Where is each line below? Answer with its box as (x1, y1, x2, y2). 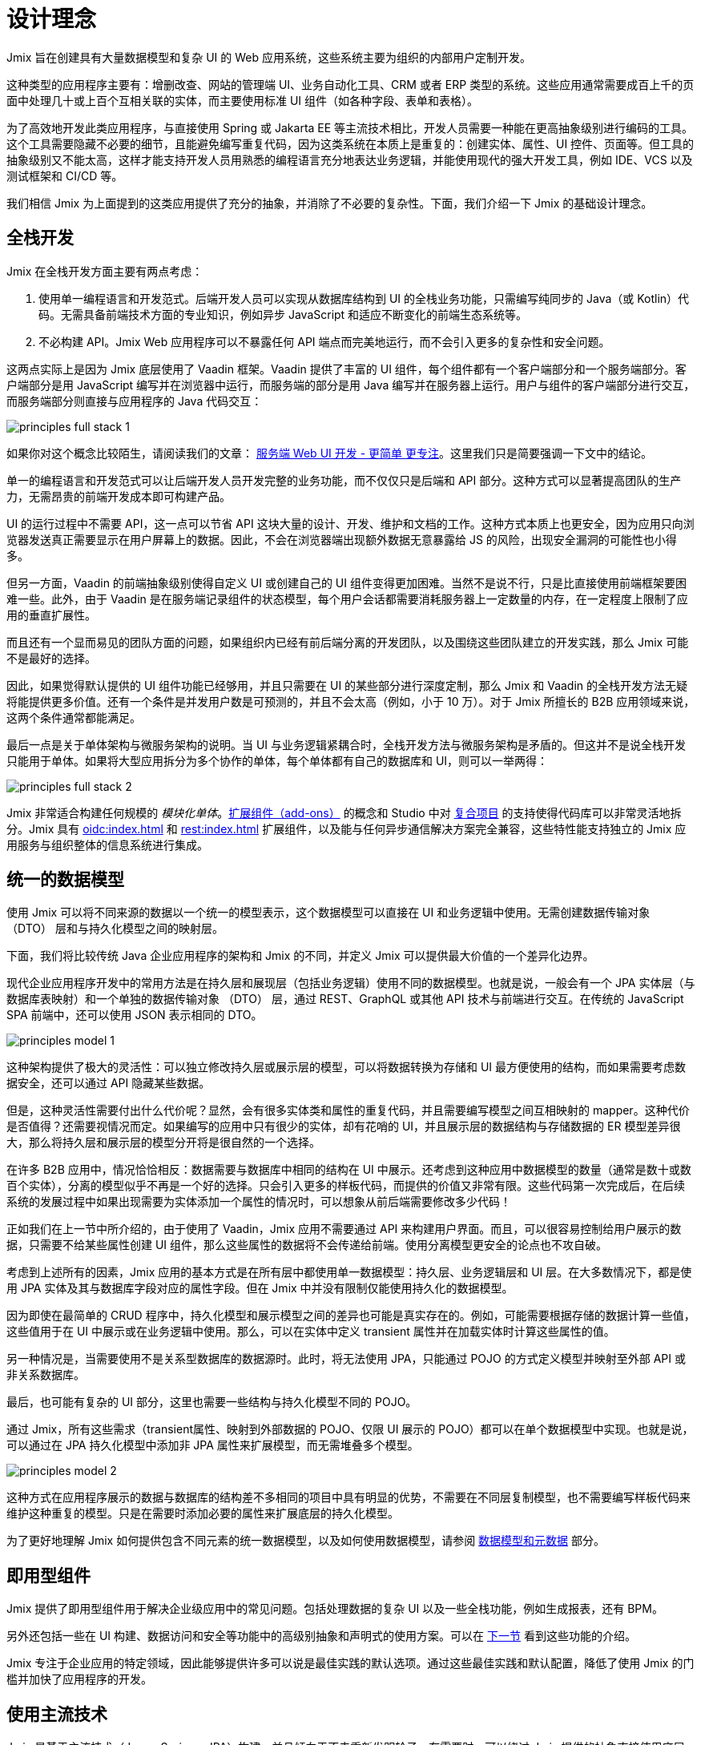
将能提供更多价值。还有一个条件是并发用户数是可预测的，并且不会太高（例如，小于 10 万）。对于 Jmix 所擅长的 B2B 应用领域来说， (6, 694, 695, 708)
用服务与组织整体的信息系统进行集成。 (6, 837, 208, 852)
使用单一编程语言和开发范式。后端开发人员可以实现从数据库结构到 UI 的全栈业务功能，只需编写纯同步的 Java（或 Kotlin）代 (38, 291, 690, 305)
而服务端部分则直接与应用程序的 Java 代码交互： (6, 393, 263, 408)
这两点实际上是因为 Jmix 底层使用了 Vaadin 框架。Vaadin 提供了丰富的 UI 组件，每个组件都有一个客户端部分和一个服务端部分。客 (6, 361, 687, 376)
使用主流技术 (6, 1703, 107, 1724)
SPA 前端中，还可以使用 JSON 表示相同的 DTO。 (6, 1008, 263, 1022)
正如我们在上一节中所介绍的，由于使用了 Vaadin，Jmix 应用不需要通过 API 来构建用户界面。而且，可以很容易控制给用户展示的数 (6, 1222, 682, 1236)
